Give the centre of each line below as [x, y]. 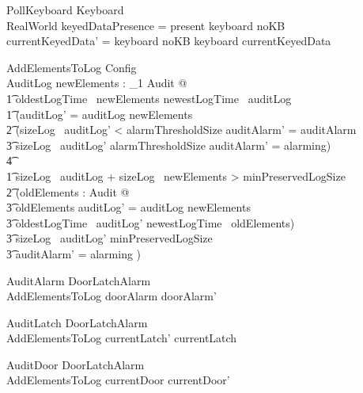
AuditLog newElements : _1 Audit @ [97, 83]
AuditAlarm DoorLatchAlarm [79, 280]
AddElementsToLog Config [72, 67]
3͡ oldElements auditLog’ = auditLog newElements [129, 207]
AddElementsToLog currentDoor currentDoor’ [118, 380]
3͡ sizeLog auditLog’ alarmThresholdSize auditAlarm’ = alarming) [169, 145]
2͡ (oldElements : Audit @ [68, 191]
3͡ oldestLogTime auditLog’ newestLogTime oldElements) [151, 222]
